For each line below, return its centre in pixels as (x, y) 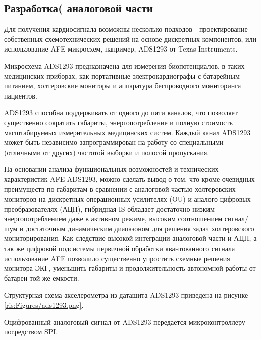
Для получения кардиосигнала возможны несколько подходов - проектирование (126, 29)
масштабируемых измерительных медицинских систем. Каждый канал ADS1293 (127, 132)
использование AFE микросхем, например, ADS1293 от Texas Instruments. (121, 49)
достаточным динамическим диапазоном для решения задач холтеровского (140, 228)
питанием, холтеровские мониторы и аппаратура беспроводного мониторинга (123, 86)
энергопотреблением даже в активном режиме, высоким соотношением (113, 218)
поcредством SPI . (31, 332)
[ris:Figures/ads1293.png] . (44, 305)
